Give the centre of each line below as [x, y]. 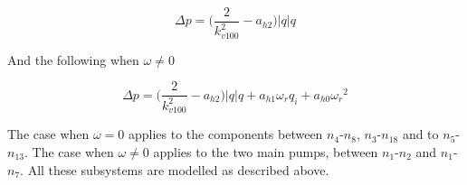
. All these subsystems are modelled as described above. [175, 169]
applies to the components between [225, 134]
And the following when [73, 59]
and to [420, 134]
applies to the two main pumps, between [266, 151]
